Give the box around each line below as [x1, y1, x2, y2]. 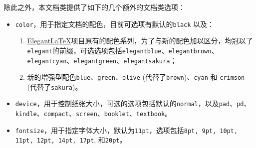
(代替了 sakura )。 [27, 81, 82, 92]
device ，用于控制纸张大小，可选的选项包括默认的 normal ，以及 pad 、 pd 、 [15, 98, 251, 109]
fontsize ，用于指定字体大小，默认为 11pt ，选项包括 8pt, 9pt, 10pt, [15, 125, 238, 135]
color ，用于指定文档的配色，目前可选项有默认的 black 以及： [15, 18, 215, 29]
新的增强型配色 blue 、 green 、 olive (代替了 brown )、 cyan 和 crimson [27, 72, 245, 82]
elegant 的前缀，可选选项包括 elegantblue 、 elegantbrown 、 [27, 45, 219, 55]
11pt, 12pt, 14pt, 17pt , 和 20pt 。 [15, 135, 127, 145]
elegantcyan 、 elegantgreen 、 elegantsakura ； [27, 55, 177, 65]
